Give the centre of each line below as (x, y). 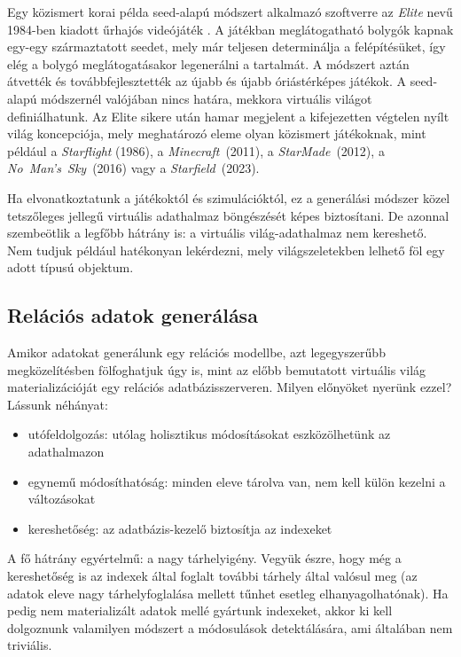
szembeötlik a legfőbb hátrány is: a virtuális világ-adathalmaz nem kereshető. (217, 233)
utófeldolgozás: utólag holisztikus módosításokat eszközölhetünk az (209, 434)
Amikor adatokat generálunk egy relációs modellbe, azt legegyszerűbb (196, 352)
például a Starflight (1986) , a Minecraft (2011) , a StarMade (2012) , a (196, 150)
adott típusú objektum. (70, 267)
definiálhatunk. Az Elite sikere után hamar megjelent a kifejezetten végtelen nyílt (228, 116)
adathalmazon (66, 452)
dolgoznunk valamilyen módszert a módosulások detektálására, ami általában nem (230, 627)
